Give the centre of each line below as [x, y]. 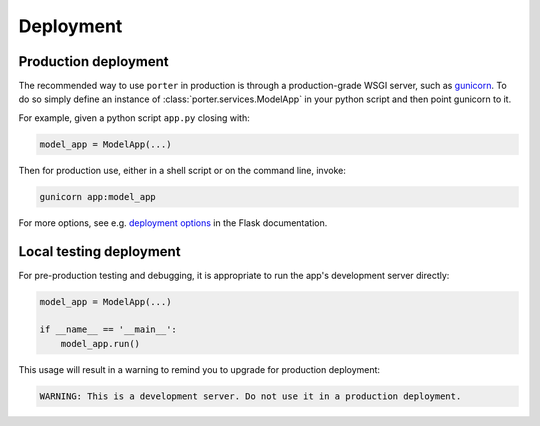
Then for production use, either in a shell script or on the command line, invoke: [182, 170]
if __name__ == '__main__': [108, 329]
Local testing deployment [99, 251]
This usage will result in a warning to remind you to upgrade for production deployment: [199, 369]
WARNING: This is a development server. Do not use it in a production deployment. [250, 396]
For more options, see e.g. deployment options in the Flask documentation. [173, 222]
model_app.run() [100, 343]
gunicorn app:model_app [98, 196]
